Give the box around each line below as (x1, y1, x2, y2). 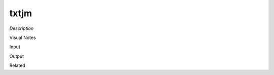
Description (9, 25, 34, 31)
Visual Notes (9, 34, 36, 41)
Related (9, 62, 25, 68)
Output (9, 53, 24, 59)
